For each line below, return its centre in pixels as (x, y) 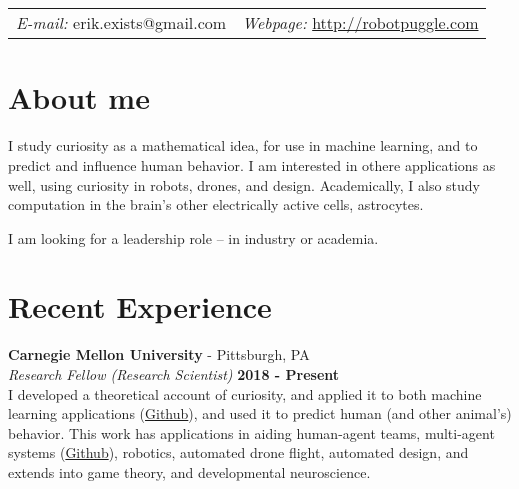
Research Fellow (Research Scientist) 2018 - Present (174, 374)
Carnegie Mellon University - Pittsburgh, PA (159, 354)
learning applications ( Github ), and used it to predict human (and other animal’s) (260, 413)
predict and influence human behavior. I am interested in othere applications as (252, 164)
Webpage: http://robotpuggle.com (360, 23)
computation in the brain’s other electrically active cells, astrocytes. (216, 204)
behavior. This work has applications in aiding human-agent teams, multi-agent (251, 432)
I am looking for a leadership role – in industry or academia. (193, 237)
